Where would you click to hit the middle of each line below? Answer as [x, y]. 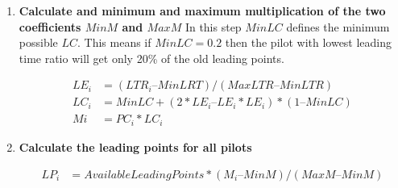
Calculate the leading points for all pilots [135, 146]
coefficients [50, 26]
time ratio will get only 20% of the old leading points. [151, 58]
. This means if [114, 42]
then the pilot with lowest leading [309, 42]
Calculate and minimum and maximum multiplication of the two [202, 10]
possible [38, 42]
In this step [213, 26]
